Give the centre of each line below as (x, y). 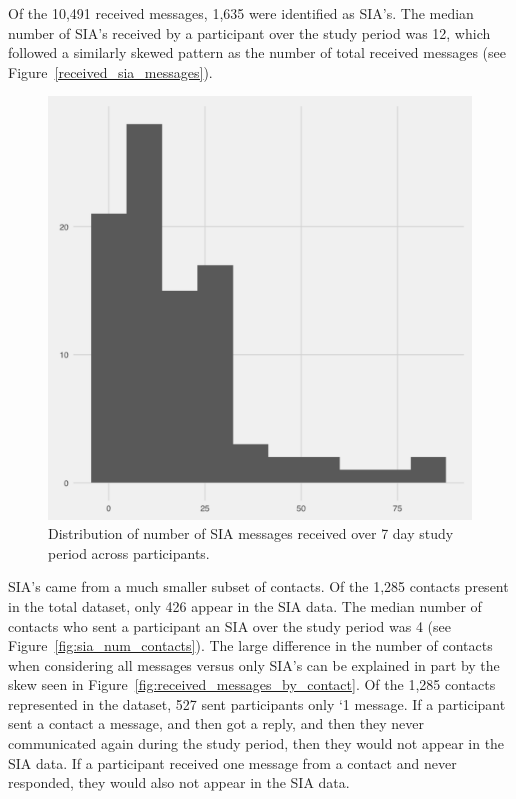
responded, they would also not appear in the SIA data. (179, 782)
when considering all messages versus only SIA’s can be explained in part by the (254, 664)
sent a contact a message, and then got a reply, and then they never (216, 723)
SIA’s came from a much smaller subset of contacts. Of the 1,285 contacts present (258, 586)
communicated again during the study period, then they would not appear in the (256, 743)
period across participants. (129, 552)
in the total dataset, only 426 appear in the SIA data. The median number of (245, 605)
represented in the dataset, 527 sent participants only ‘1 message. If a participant (257, 703)
